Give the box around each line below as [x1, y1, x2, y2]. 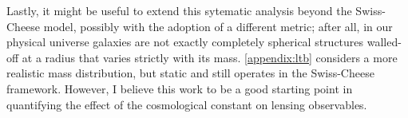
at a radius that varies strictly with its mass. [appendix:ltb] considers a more [22, 49, 398, 65]
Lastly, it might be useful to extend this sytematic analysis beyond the [6, 2, 352, 18]
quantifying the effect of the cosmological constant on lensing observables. [6, 96, 367, 112]
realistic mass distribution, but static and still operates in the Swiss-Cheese [6, 65, 374, 81]
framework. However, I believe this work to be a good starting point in [6, 80, 353, 96]
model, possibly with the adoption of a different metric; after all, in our [43, 18, 393, 34]
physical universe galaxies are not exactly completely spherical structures [6, 33, 364, 50]
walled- [366, 33, 402, 50]
